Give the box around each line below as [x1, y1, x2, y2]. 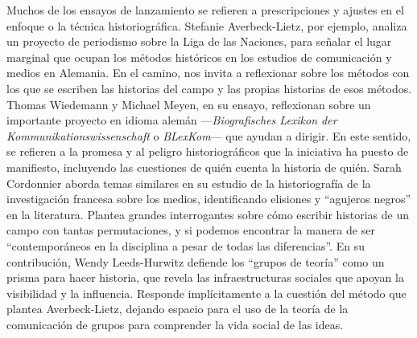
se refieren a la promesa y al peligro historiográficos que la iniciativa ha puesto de [6, 143, 409, 160]
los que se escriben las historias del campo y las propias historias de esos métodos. [6, 79, 412, 96]
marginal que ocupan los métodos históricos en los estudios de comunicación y [6, 48, 392, 65]
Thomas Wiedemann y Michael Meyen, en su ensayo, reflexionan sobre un [6, 96, 371, 112]
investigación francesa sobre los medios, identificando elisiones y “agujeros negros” [6, 190, 411, 207]
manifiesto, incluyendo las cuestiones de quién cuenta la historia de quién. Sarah [6, 158, 402, 175]
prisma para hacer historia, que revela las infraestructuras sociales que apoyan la [6, 269, 404, 286]
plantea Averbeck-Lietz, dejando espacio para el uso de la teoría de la [6, 300, 349, 317]
